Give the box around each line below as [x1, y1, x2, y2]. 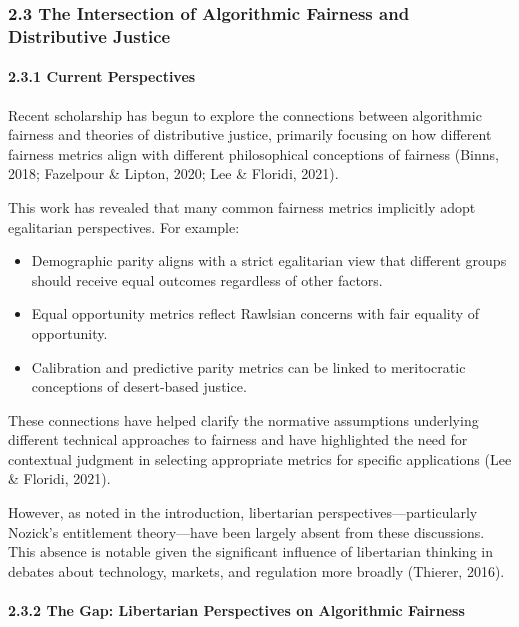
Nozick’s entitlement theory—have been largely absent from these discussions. [8, 521, 485, 542]
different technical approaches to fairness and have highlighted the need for [8, 429, 468, 450]
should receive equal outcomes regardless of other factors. [31, 269, 383, 290]
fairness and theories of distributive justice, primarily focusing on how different [8, 124, 492, 145]
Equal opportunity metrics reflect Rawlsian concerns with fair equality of [31, 303, 480, 324]
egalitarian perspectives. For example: [8, 216, 240, 237]
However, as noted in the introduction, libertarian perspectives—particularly [8, 502, 478, 523]
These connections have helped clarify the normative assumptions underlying [8, 409, 479, 430]
